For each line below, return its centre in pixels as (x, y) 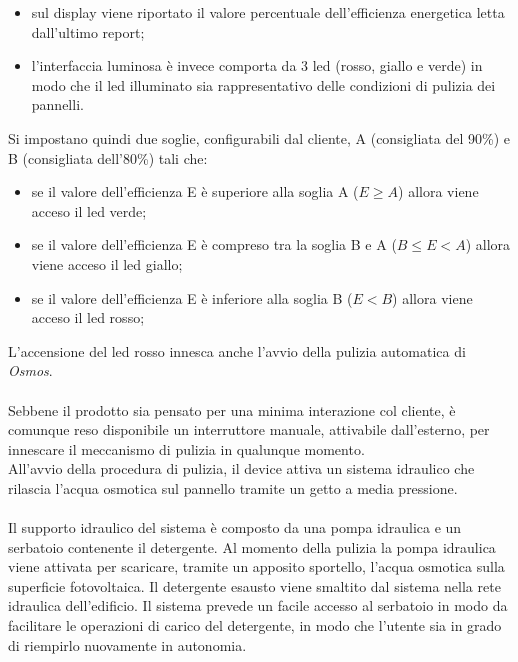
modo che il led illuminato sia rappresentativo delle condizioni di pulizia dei (263, 84)
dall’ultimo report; (88, 31)
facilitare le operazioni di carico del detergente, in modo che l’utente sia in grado (255, 625)
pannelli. (57, 104)
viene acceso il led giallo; (107, 263)
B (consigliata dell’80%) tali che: (108, 157)
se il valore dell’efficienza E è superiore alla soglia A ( (195, 191)
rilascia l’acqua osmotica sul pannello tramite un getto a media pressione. (233, 487)
